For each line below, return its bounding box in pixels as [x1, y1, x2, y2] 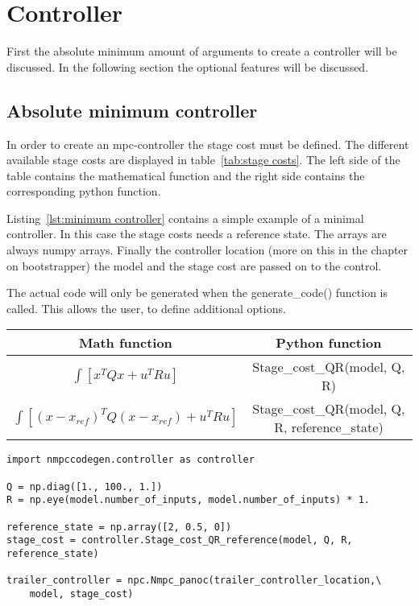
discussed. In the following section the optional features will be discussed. [6, 58, 369, 75]
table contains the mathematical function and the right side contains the [6, 167, 365, 183]
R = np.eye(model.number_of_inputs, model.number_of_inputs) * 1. [6, 494, 371, 506]
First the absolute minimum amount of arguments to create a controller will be [6, 43, 397, 60]
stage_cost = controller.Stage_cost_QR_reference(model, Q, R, [6, 534, 353, 546]
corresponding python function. [6, 183, 161, 200]
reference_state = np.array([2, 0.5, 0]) [6, 521, 232, 533]
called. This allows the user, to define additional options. [6, 299, 286, 316]
